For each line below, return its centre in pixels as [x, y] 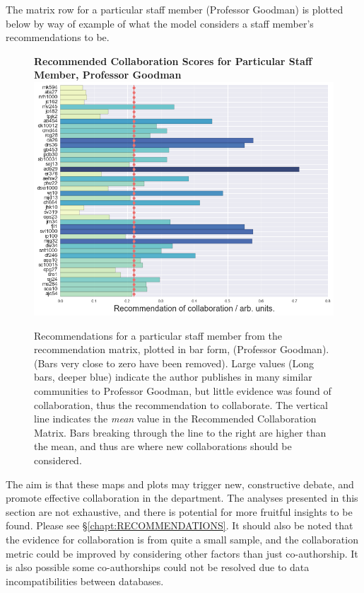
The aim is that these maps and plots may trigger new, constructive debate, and [180, 484]
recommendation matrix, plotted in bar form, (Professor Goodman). [182, 349]
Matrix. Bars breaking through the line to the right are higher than [180, 432]
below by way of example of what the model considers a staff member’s [160, 23]
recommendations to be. [58, 37]
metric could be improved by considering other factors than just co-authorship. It [182, 553]
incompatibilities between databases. [85, 581]
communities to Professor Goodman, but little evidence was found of [183, 391]
